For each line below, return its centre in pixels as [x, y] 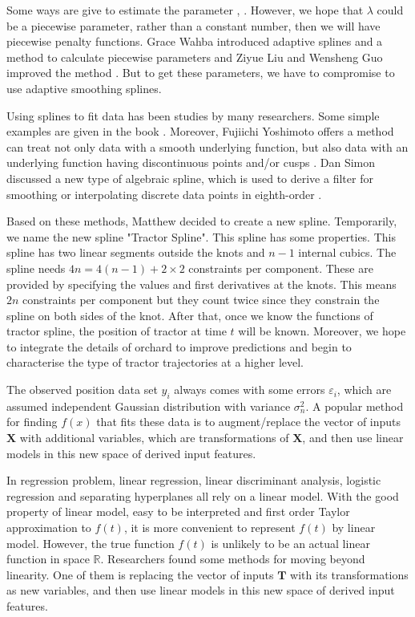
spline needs [36, 268]
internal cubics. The [347, 252]
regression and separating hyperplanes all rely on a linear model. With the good [203, 495]
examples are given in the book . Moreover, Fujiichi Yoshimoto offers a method [200, 131]
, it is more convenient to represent [210, 528]
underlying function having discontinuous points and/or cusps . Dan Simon [191, 162]
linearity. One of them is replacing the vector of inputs [140, 574]
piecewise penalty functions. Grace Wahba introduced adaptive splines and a [195, 41]
